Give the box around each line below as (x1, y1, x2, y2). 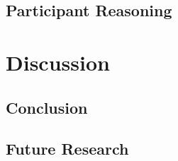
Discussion (6, 47, 110, 76)
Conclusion (6, 96, 88, 118)
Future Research (6, 138, 129, 160)
